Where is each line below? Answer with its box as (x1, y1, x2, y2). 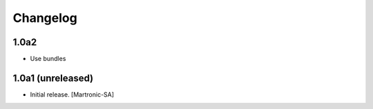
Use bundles (30, 55, 66, 63)
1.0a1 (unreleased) (12, 72, 94, 84)
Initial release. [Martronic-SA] (30, 90, 114, 99)
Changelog (12, 10, 77, 25)
